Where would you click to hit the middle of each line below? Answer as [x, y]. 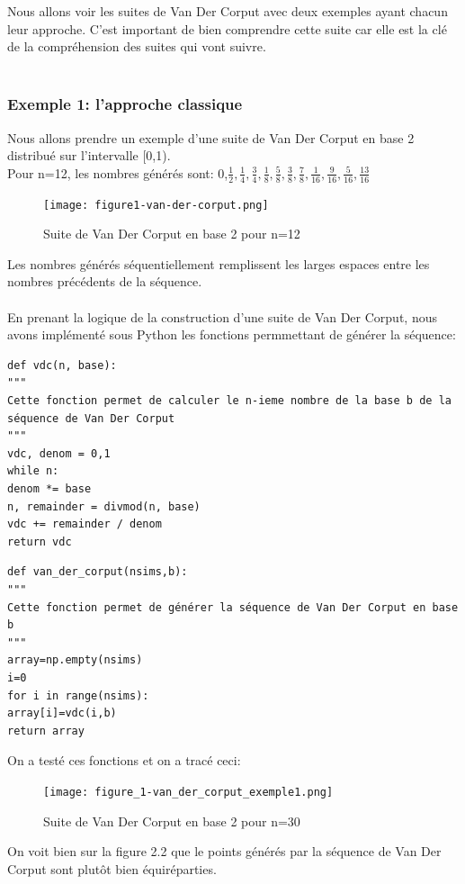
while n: [33, 471]
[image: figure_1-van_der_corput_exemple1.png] [188, 792]
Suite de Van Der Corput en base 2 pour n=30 [172, 821]
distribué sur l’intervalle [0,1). [89, 155]
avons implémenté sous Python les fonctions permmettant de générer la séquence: [232, 334]
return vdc [40, 541]
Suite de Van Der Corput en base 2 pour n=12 [172, 234]
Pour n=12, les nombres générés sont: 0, [118, 172]
